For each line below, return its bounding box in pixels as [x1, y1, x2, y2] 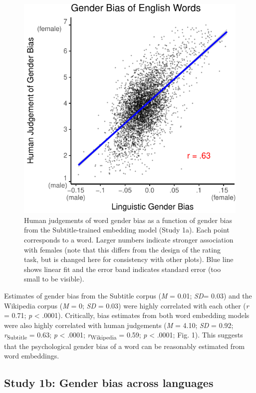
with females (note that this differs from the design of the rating [24, 244, 221, 254]
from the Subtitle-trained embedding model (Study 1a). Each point [24, 224, 230, 235]
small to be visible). [24, 273, 84, 284]
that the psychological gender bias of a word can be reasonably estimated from [4, 340, 245, 351]
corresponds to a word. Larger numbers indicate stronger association [24, 234, 234, 245]
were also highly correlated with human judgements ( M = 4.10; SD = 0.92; [4, 319, 234, 330]
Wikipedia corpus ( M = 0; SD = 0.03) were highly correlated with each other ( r [4, 300, 249, 310]
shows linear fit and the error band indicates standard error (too [24, 263, 221, 274]
